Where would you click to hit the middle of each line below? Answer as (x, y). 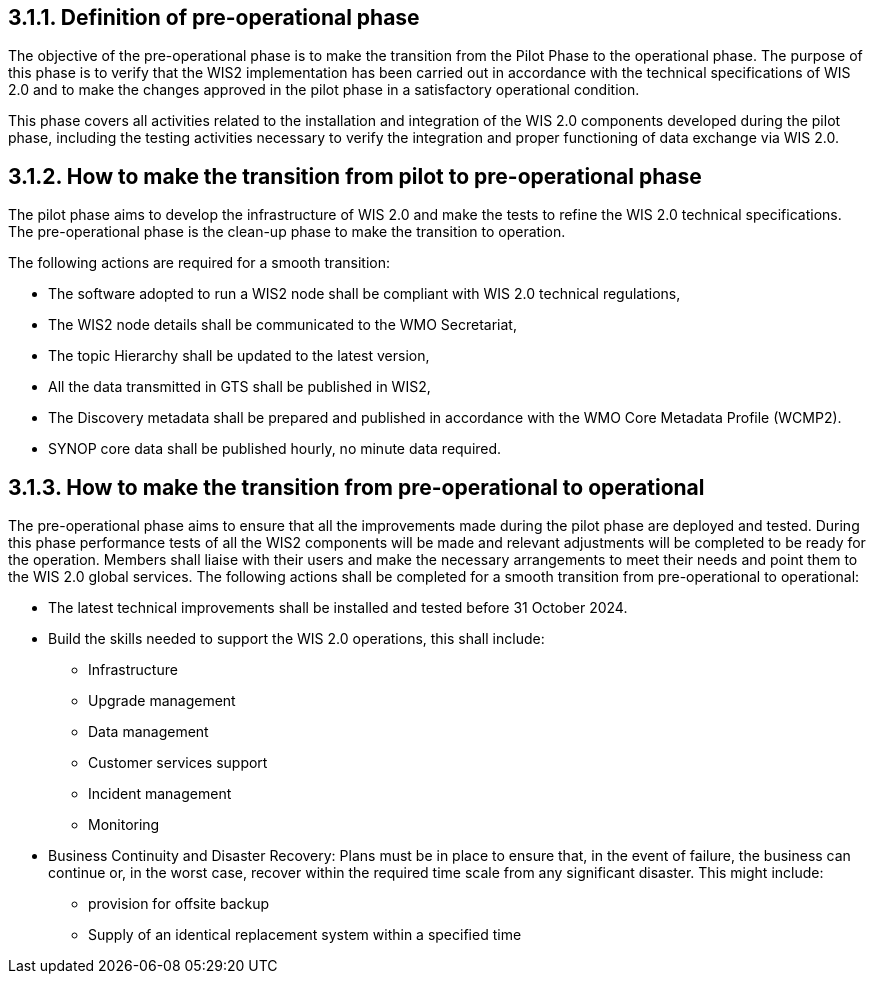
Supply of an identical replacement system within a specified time (305, 935)
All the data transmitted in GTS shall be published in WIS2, (239, 387)
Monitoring (124, 825)
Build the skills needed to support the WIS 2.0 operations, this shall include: (296, 639)
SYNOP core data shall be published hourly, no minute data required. (275, 449)
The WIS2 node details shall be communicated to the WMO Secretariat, (282, 325)
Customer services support (178, 763)
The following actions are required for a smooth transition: (199, 263)
